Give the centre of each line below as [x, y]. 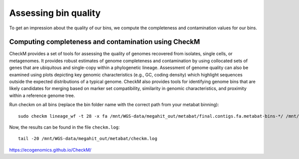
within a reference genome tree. [42, 95]
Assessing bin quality [55, 13]
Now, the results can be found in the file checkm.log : [65, 127]
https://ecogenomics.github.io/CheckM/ [50, 150]
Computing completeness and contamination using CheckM [105, 42]
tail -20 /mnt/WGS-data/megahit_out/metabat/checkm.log [88, 139]
